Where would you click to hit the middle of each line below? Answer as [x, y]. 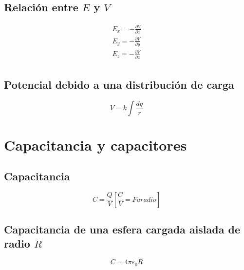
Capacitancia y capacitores [95, 145]
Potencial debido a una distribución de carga [119, 85]
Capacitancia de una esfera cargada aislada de [122, 229]
